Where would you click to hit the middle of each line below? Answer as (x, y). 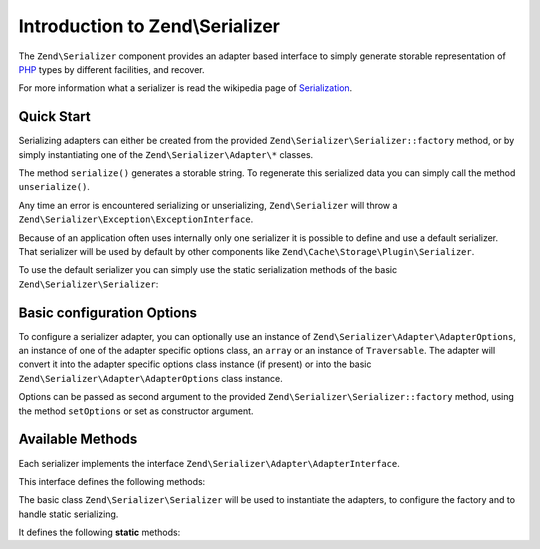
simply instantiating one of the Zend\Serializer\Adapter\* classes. (166, 154)
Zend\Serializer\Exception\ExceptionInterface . (136, 219)
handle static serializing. (68, 514)
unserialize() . (54, 187)
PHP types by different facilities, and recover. (111, 69)
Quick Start (54, 116)
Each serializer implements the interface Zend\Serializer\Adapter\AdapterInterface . (209, 463)
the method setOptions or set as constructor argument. (136, 411)
